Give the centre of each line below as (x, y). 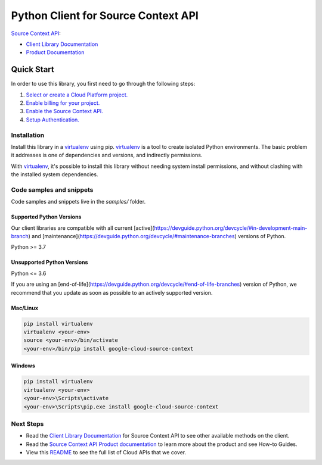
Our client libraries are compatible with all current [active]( (83, 228)
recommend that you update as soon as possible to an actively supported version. (112, 292)
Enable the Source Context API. (65, 111)
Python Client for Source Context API (105, 15)
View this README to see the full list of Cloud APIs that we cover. (106, 452)
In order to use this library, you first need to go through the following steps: (103, 84)
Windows (23, 366)
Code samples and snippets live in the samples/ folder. (78, 202)
